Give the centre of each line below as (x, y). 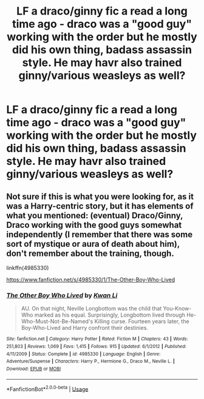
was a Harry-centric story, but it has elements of (100, 206)
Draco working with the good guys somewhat (94, 225)
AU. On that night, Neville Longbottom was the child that (91, 309)
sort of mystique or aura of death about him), (93, 244)
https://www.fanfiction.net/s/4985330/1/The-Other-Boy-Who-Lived (90, 280)
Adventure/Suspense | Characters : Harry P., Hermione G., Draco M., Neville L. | (90, 361)
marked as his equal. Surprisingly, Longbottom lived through (110, 315)
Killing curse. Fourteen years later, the (142, 321)
